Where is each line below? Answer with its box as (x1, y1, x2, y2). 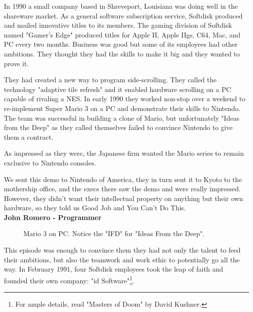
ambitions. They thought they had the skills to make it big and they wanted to (4, 48, 240, 58)
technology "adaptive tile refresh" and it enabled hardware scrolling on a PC (4, 84, 231, 94)
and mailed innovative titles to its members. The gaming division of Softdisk (4, 20, 232, 30)
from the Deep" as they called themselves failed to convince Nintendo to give (4, 122, 233, 132)
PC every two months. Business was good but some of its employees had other (4, 39, 238, 49)
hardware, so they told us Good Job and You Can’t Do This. (4, 202, 186, 213)
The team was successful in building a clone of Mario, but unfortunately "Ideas (4, 112, 239, 123)
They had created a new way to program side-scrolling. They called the (4, 74, 217, 85)
